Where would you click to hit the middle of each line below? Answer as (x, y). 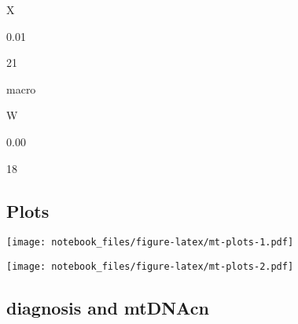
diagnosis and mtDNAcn (108, 308)
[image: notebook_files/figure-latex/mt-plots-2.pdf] (150, 267)
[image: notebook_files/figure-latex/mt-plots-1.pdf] (150, 243)
